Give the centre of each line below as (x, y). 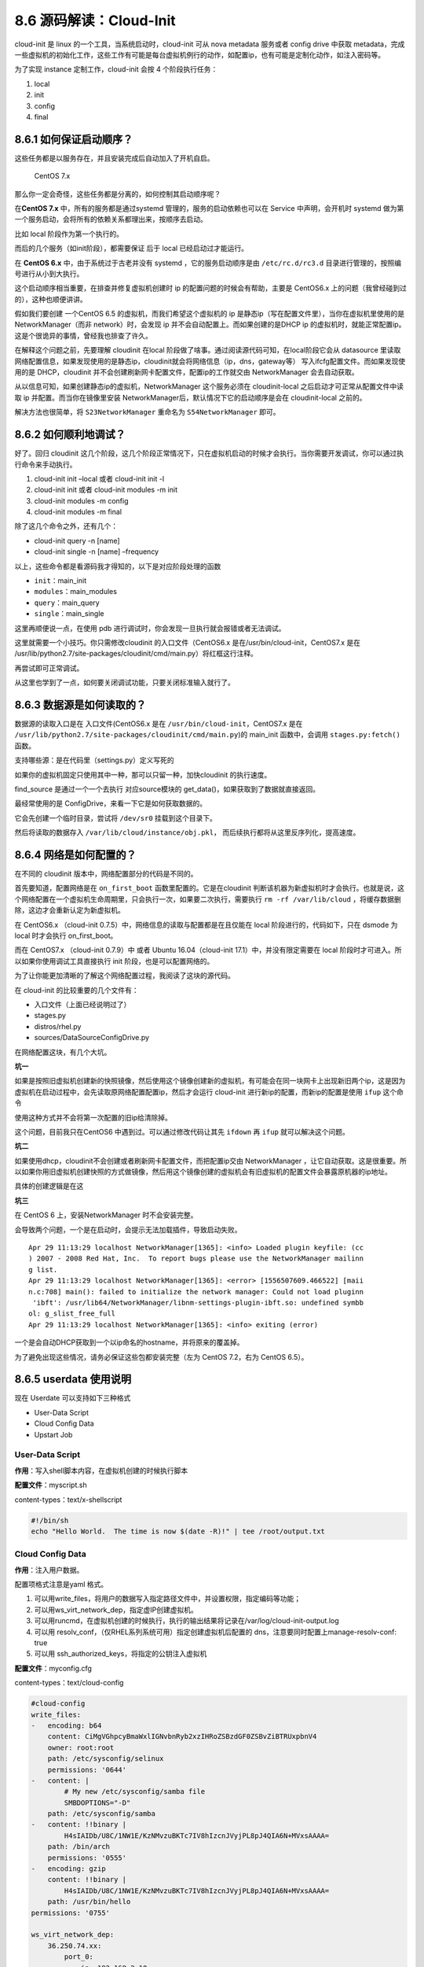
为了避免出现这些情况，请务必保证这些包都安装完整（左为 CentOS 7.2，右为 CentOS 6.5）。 (161, 1356)
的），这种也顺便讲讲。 (51, 299)
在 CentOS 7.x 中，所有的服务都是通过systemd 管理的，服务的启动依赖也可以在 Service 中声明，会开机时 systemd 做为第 (209, 208)
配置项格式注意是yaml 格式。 (61, 1585)
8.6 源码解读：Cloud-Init (95, 20)
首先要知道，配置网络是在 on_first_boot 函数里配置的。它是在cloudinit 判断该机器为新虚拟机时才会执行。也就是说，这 (209, 888)
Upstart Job (53, 1434)
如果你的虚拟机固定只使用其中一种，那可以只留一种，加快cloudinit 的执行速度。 (143, 774)
